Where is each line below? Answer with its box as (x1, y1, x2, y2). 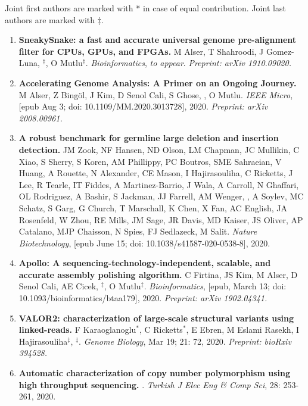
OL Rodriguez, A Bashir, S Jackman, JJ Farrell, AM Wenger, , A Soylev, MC (18, 190, 304, 202)
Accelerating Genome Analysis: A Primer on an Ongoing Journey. (18, 76, 297, 89)
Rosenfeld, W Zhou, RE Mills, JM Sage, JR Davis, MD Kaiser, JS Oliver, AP (18, 213, 303, 226)
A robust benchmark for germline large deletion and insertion (18, 132, 279, 144)
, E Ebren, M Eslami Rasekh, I (186, 323, 300, 336)
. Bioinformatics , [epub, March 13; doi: (144, 280, 287, 292)
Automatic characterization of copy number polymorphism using (18, 367, 290, 379)
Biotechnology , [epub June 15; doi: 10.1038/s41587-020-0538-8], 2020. (18, 236, 270, 249)
